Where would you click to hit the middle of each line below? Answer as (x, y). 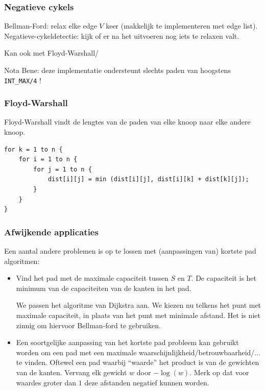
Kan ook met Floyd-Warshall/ (52, 53)
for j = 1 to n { (63, 169)
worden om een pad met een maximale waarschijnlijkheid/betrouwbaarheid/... (138, 352)
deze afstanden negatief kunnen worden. (147, 382)
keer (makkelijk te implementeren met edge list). (182, 26)
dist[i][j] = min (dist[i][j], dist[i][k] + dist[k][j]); (148, 179)
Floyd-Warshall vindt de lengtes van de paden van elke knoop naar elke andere (127, 122)
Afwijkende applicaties (51, 231)
